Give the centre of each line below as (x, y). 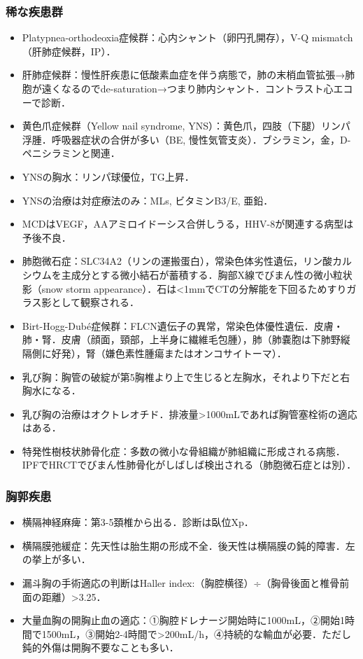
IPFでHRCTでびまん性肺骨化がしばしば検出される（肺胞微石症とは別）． (189, 465)
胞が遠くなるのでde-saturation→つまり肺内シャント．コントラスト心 (178, 88)
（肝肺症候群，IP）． (69, 51)
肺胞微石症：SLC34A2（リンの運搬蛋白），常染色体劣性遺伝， (162, 261)
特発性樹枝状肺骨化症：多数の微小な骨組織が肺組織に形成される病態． (184, 451)
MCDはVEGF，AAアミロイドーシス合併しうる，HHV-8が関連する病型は (188, 224)
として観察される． (95, 302)
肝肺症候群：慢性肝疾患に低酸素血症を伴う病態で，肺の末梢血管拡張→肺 (188, 75)
